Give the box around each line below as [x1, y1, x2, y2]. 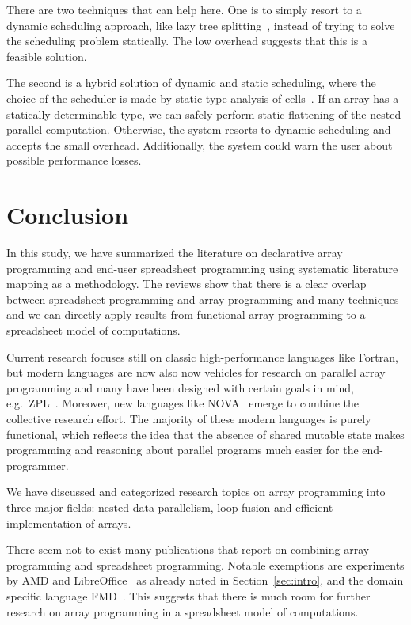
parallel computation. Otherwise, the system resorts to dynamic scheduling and [6, 121, 391, 138]
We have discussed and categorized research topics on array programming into [6, 483, 386, 500]
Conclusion [6, 199, 129, 231]
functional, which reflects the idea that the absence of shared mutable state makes [6, 426, 405, 442]
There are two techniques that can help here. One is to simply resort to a [6, 2, 362, 17]
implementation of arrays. [6, 514, 131, 531]
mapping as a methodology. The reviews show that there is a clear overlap [6, 275, 367, 292]
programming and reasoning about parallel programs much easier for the [6, 441, 359, 458]
